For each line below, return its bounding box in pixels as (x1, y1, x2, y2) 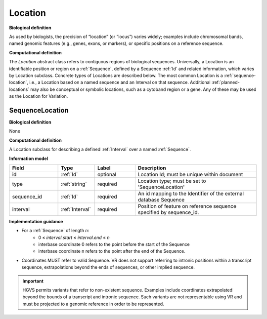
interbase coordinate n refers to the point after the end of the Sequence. (38, 248, 185, 254)
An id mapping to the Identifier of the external (137, 190, 244, 197)
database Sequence (137, 196, 185, 203)
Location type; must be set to (137, 177, 206, 184)
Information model (9, 156, 48, 161)
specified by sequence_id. (137, 209, 199, 216)
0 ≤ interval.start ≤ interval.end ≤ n (38, 235, 110, 240)
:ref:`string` (61, 180, 87, 187)
